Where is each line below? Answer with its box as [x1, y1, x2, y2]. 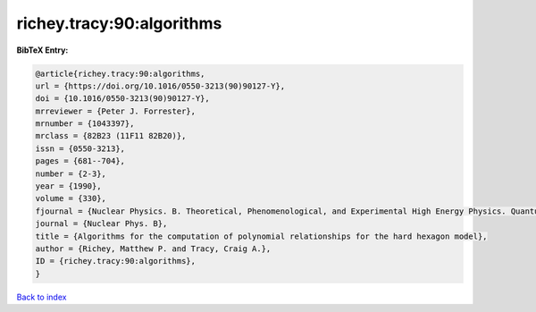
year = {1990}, [35, 181, 102, 191]
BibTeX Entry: [16, 45, 69, 55]
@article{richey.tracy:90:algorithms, [35, 68, 205, 79]
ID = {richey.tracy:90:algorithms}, [35, 256, 197, 266]
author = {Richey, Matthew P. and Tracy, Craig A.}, [35, 244, 272, 254]
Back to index [16, 291, 67, 302]
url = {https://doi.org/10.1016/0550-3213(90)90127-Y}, [35, 80, 286, 91]
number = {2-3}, [35, 168, 107, 179]
